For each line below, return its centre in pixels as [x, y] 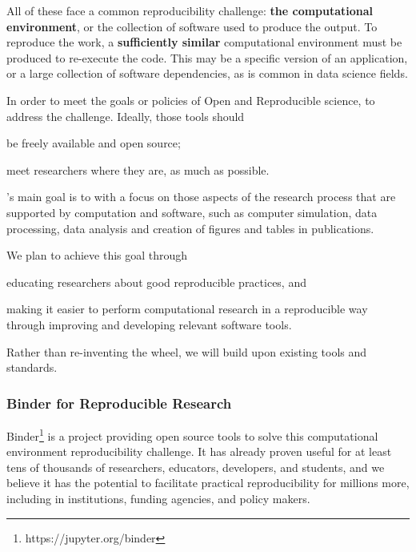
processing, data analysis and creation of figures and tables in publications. [190, 228]
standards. [32, 367]
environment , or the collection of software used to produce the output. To [192, 26]
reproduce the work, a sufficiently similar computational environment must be [204, 42]
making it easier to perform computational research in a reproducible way [187, 309]
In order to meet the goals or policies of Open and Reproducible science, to [191, 100]
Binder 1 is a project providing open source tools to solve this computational [192, 434]
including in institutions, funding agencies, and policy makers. [158, 498]
